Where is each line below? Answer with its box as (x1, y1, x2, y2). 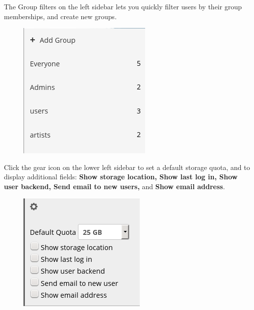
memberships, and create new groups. (4, 11, 117, 21)
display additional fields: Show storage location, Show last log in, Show (4, 171, 238, 182)
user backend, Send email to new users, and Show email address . (4, 181, 225, 191)
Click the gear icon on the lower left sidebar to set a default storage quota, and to (4, 162, 250, 172)
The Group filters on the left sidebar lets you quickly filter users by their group (4, 1, 242, 11)
